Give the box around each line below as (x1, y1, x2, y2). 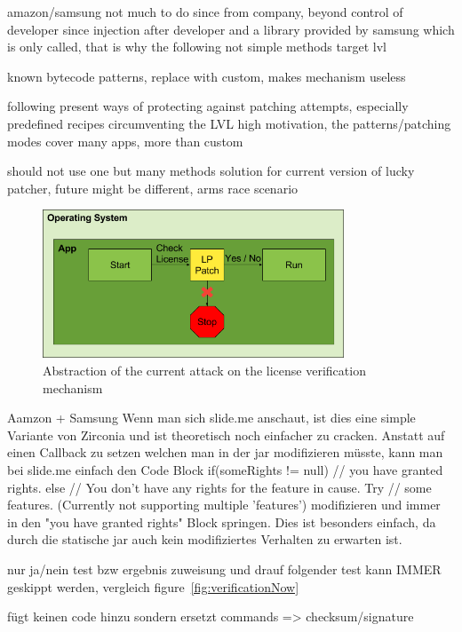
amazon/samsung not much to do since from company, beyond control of (7, 3, 403, 20)
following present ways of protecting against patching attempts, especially (7, 97, 409, 115)
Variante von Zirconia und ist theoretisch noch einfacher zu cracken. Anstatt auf (7, 425, 445, 444)
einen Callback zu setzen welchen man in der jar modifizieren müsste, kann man (7, 443, 443, 462)
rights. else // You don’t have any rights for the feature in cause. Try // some (7, 478, 432, 496)
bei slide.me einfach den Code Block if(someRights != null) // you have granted (7, 460, 443, 478)
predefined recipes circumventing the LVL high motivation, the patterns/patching (7, 114, 451, 132)
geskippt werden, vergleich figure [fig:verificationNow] (7, 577, 299, 596)
